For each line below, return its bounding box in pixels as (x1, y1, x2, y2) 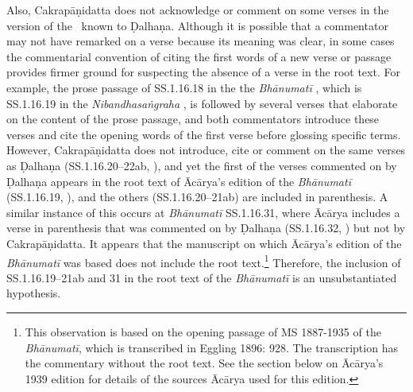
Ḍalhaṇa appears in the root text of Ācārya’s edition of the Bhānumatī (6, 173, 351, 189)
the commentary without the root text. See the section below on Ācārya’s (25, 355, 384, 371)
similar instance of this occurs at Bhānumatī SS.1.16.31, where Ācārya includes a (6, 204, 400, 220)
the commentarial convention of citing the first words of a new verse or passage (6, 48, 392, 64)
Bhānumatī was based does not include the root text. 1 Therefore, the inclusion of (6, 251, 401, 270)
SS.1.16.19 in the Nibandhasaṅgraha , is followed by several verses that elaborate (6, 95, 398, 111)
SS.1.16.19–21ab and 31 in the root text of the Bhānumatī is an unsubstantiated (6, 269, 397, 285)
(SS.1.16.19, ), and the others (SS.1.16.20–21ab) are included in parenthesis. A (6, 188, 388, 205)
